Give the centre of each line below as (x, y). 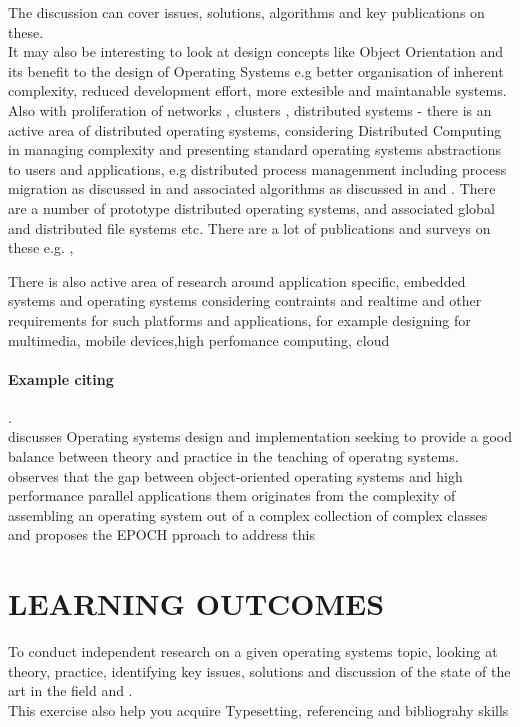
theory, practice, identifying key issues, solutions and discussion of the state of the (259, 670)
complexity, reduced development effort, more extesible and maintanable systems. (257, 90)
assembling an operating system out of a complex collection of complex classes (248, 514)
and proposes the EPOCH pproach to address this (161, 534)
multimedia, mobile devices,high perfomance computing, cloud (199, 339)
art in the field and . (70, 690)
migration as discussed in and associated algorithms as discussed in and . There (252, 188)
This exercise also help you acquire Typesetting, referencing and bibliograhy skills (258, 709)
